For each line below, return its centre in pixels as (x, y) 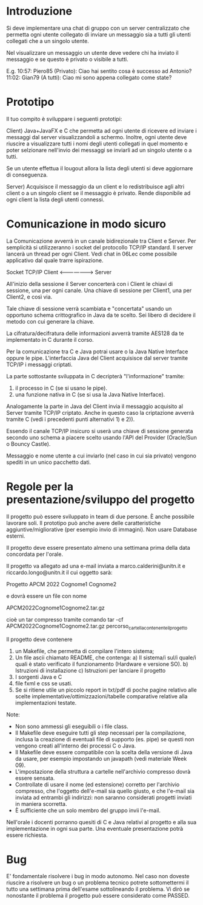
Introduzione (39, 11)
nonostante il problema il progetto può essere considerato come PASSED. (98, 896)
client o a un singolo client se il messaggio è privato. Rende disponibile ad (98, 193)
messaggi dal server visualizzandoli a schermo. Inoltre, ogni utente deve (97, 137)
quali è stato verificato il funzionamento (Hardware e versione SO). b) (101, 664)
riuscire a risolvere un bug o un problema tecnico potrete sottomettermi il (98, 882)
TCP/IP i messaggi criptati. (39, 364)
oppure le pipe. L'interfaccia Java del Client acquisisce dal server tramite (97, 358)
